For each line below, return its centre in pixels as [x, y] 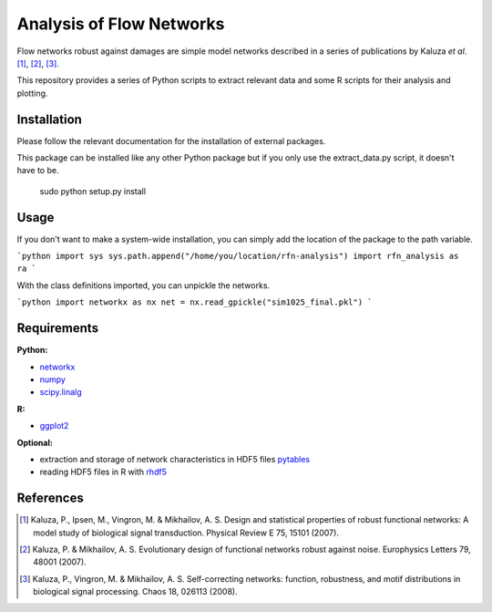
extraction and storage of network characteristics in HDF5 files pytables [175, 459]
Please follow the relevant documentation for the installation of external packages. [171, 140]
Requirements [58, 328]
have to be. [38, 171]
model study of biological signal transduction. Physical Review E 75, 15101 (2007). [186, 533]
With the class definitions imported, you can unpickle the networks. [143, 285]
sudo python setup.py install [92, 191]
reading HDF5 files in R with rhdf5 [103, 472]
